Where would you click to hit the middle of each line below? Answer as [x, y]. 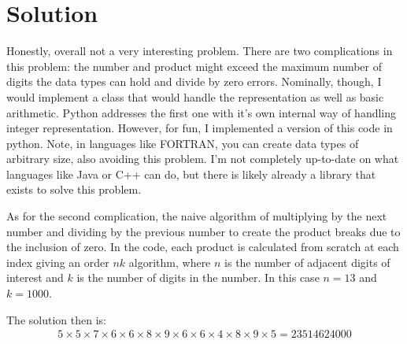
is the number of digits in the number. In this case [198, 277]
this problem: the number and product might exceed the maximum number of [194, 66]
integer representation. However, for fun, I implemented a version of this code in [200, 128]
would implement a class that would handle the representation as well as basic [195, 96]
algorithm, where [170, 262]
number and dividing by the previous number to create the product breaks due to [203, 231]
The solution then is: [56, 319]
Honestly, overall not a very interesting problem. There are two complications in [200, 51]
